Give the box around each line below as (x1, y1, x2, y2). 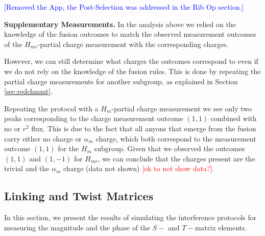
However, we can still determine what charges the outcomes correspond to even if (4, 56, 258, 66)
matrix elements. (195, 222, 247, 232)
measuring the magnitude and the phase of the (4, 222, 151, 232)
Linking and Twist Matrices (4, 188, 154, 204)
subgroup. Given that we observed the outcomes (94, 143, 245, 154)
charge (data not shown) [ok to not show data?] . (63, 163, 214, 174)
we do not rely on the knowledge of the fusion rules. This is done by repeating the (4, 65, 261, 76)
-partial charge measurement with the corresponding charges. (37, 38, 229, 49)
